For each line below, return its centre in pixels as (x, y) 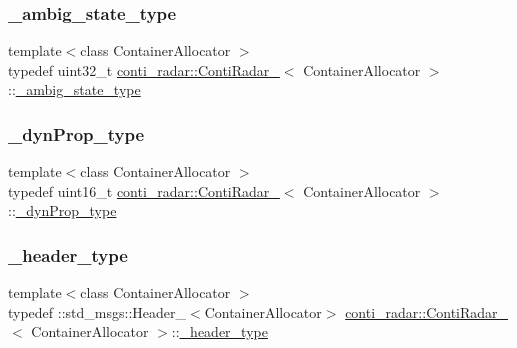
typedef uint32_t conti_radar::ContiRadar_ (144, 69)
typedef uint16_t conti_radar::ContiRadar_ (144, 190)
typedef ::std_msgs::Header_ (97, 311)
